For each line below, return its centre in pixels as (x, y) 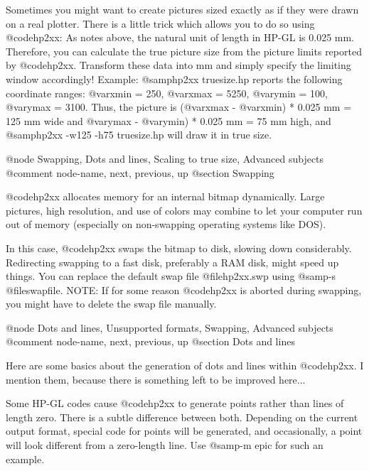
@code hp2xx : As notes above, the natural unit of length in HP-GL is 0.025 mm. (180, 37)
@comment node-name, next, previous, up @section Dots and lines (150, 341)
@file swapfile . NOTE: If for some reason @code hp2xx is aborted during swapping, (184, 289)
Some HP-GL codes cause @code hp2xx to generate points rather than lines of (175, 403)
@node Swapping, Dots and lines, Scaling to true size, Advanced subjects (165, 158)
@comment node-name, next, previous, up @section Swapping (140, 172)
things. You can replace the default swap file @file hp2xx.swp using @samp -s (171, 276)
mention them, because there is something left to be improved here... (156, 379)
